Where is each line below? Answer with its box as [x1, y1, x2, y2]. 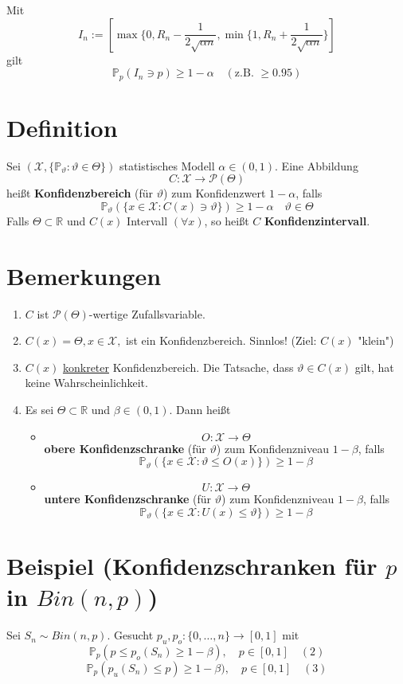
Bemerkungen [6, 259, 162, 291]
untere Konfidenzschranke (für [44, 491, 212, 507]
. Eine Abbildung [275, 157, 358, 174]
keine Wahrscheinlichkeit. [25, 374, 148, 391]
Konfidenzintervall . [264, 212, 370, 229]
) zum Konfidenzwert [163, 185, 266, 201]
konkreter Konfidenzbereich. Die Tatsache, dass [62, 358, 294, 375]
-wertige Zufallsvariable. [88, 305, 205, 322]
